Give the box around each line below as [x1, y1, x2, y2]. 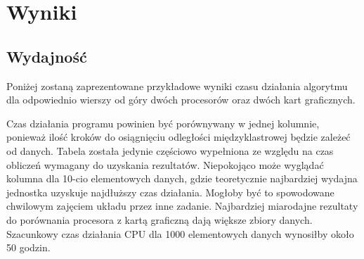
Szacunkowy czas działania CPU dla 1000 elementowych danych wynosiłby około [6, 226, 354, 241]
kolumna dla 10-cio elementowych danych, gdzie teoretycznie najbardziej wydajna [6, 171, 358, 186]
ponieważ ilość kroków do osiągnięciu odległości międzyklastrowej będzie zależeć [6, 129, 351, 144]
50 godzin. [6, 240, 51, 255]
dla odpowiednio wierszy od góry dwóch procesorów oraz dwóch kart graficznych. [6, 92, 356, 107]
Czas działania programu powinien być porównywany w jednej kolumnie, [6, 115, 320, 130]
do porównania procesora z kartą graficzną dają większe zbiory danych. [6, 212, 313, 227]
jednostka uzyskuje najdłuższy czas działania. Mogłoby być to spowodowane [6, 184, 334, 199]
